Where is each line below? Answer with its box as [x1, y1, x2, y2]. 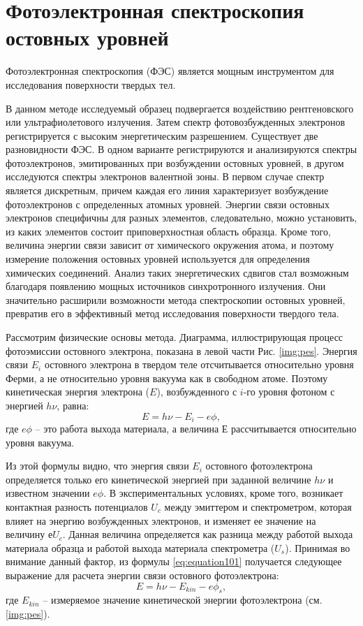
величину [6, 527, 45, 541]
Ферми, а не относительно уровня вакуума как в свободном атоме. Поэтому [6, 370, 328, 385]
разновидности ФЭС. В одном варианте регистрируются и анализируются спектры [6, 142, 357, 156]
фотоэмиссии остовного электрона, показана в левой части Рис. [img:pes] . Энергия [6, 343, 357, 358]
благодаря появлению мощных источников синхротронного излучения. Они [6, 279, 326, 293]
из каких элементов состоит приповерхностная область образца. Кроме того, [6, 224, 331, 238]
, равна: [57, 398, 89, 412]
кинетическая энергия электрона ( [6, 384, 150, 399]
